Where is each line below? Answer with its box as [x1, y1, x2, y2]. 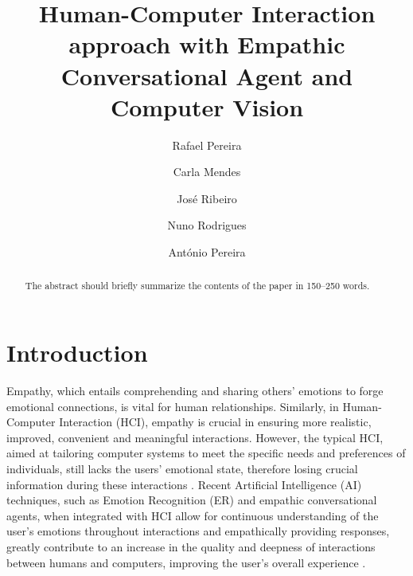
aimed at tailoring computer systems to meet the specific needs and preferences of [6, 445, 406, 461]
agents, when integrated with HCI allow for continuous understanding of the [6, 507, 379, 523]
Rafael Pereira [172, 136, 242, 153]
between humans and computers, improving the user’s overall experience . [6, 554, 366, 570]
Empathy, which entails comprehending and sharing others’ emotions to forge [6, 382, 384, 399]
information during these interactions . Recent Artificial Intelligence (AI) [6, 476, 362, 492]
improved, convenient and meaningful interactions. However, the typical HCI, [6, 429, 384, 445]
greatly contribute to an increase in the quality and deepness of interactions [6, 538, 376, 554]
